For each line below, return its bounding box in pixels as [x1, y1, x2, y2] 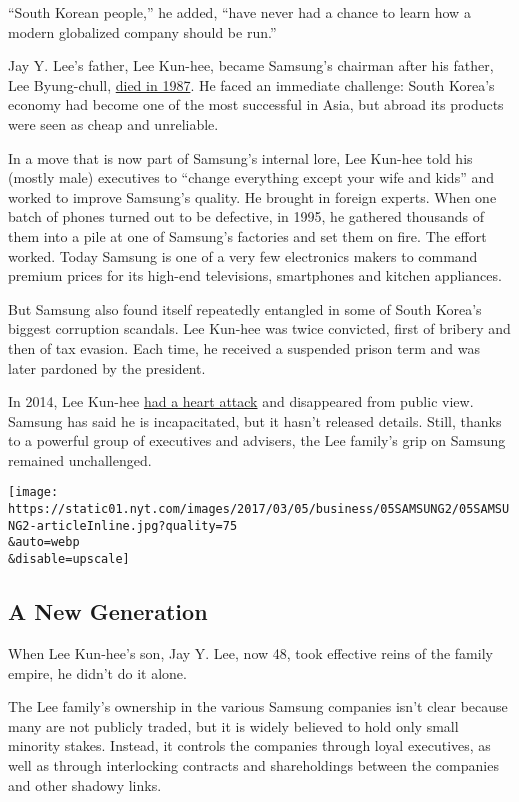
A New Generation [8, 596, 208, 627]
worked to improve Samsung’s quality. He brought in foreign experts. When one [8, 186, 497, 207]
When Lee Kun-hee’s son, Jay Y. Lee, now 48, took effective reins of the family [8, 642, 493, 663]
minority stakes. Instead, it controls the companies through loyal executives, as [8, 735, 491, 756]
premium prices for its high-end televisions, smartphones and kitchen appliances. [8, 265, 502, 286]
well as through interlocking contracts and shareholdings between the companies [8, 754, 499, 775]
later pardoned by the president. [8, 357, 206, 378]
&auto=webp [8, 535, 80, 550]
